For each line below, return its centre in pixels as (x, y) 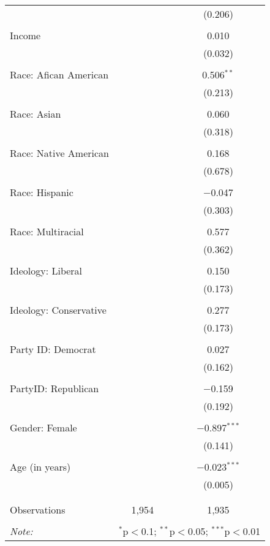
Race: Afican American (59, 74)
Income (25, 35)
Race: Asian (36, 114)
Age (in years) (40, 467)
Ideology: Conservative (58, 310)
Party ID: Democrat (53, 349)
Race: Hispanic (42, 192)
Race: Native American (60, 153)
